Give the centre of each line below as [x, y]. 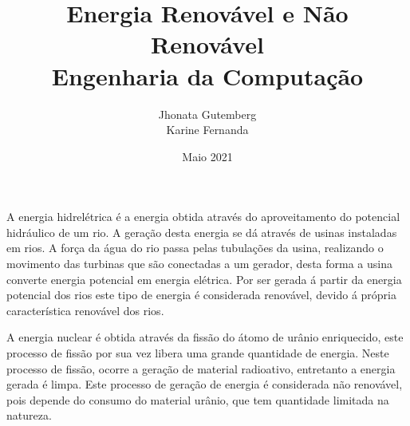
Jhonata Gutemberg [207, 114]
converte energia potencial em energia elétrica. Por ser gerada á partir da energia [204, 279]
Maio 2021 [207, 156]
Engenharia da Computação [207, 75]
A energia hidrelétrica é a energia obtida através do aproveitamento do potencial [203, 217]
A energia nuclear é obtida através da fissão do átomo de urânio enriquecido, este [205, 337]
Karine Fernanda [207, 130]
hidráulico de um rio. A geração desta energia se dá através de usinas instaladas [202, 232]
